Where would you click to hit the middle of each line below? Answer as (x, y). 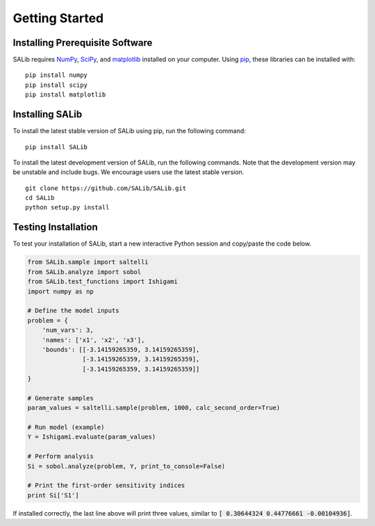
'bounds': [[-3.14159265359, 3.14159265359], (121, 349)
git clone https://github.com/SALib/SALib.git (106, 188)
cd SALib (40, 198)
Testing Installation (55, 227)
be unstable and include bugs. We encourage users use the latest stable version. (128, 172)
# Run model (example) (66, 427)
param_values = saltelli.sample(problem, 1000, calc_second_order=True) (154, 408)
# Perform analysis (60, 457)
